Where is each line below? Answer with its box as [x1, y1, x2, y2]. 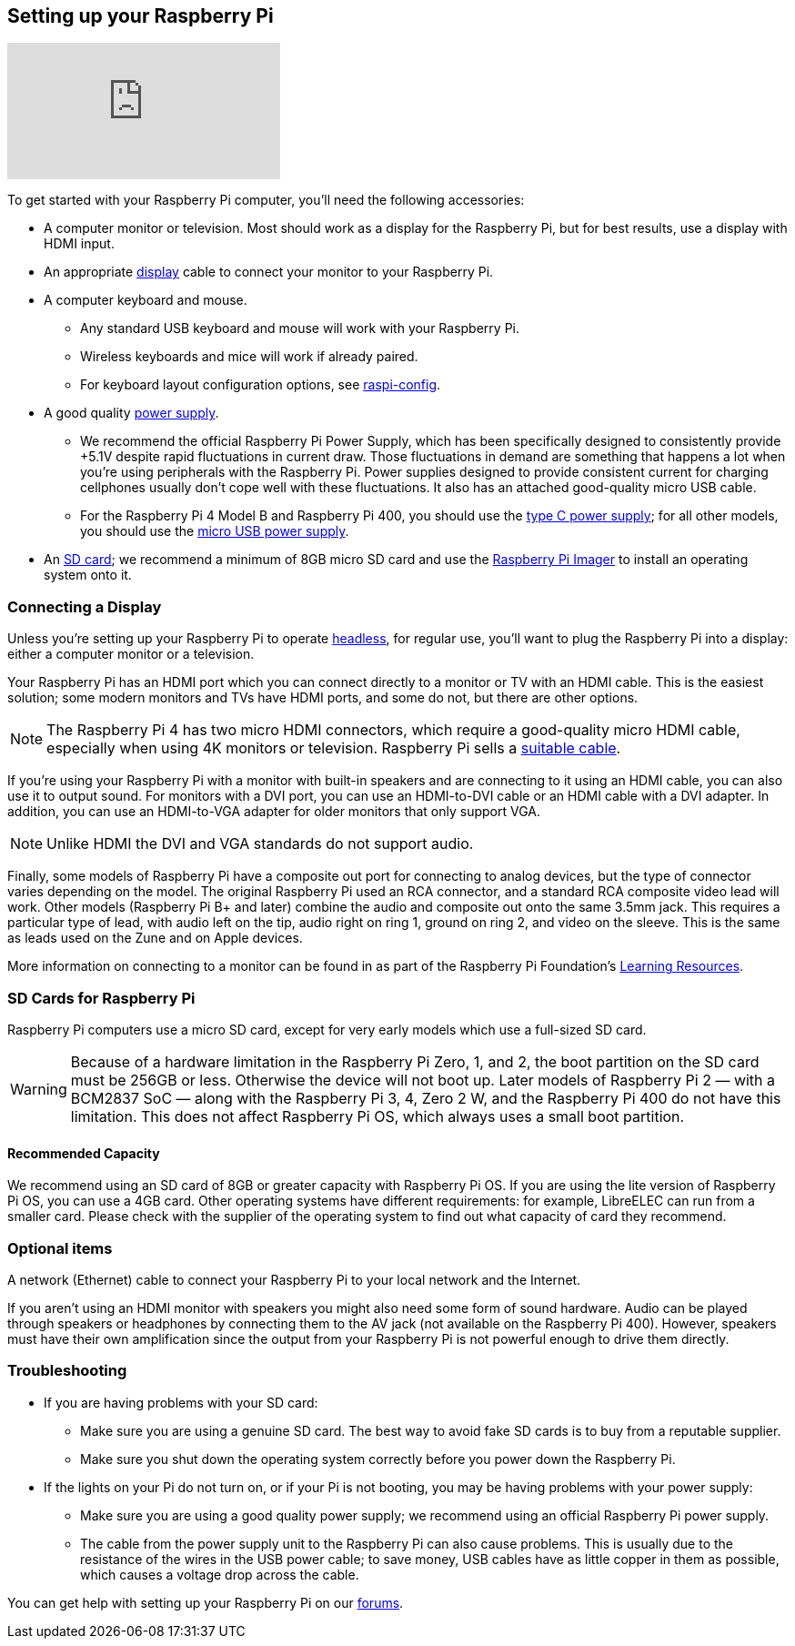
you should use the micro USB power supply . [80, 523, 349, 540]
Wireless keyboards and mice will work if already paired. [80, 348, 418, 365]
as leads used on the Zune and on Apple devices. [7, 930, 303, 946]
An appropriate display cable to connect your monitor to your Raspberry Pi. [44, 264, 494, 280]
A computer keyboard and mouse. [44, 292, 247, 308]
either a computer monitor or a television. [7, 646, 255, 662]
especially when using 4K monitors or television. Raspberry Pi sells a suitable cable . [46, 739, 621, 758]
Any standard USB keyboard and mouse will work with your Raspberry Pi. [80, 320, 519, 337]
